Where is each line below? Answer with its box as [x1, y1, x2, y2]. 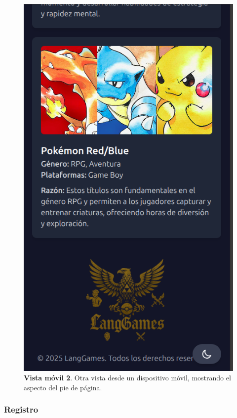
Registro [4, 403, 39, 416]
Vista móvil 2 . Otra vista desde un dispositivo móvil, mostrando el [24, 372, 231, 383]
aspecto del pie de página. [24, 382, 102, 392]
